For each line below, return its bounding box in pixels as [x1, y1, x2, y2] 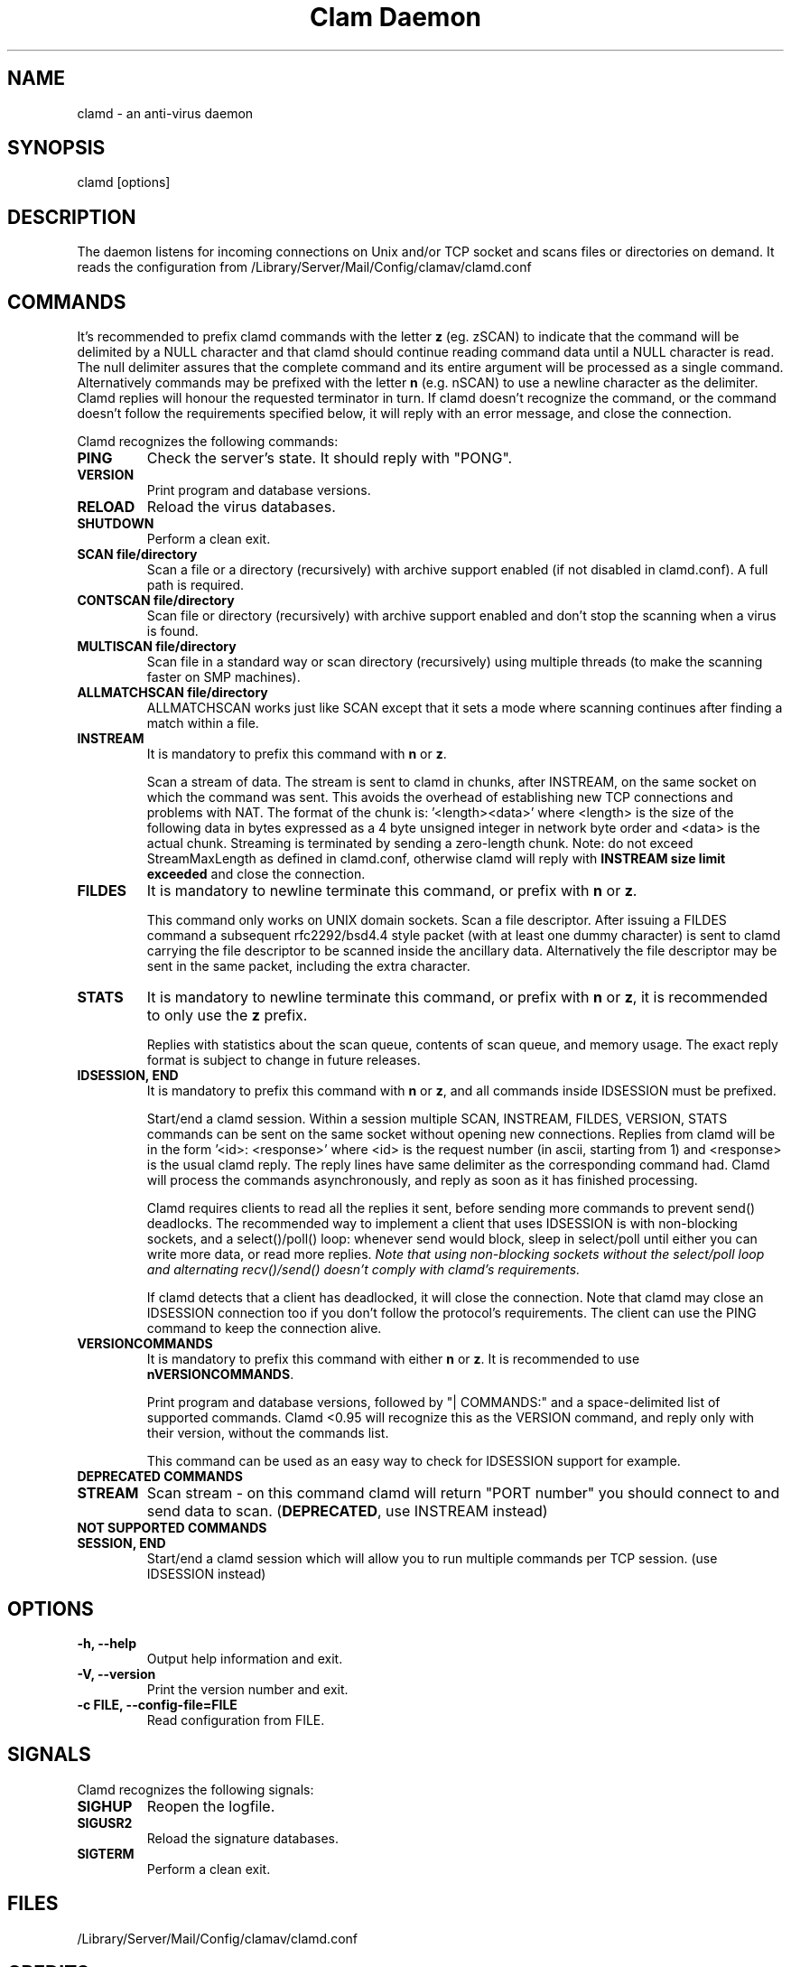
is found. [146, 623, 199, 639]
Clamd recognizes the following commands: [77, 433, 339, 450]
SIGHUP [77, 1796, 133, 1815]
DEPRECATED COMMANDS [77, 1468, 243, 1485]
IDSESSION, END [77, 1067, 179, 1084]
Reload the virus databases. [146, 498, 336, 517]
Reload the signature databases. [146, 1830, 339, 1846]
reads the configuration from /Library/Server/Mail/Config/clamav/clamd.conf [77, 259, 532, 275]
